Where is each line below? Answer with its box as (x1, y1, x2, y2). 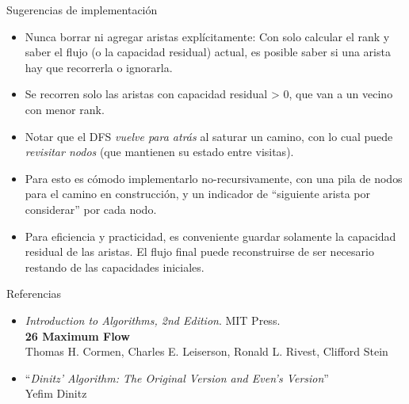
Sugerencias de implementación (6, 2, 158, 17)
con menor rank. (25, 101, 105, 117)
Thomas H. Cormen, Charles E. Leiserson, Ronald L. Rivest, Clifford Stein (25, 343, 388, 360)
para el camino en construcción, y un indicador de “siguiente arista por (25, 185, 371, 202)
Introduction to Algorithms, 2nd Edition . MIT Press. (25, 311, 281, 328)
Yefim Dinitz (25, 385, 87, 402)
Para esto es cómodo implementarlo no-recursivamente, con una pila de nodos (25, 170, 403, 186)
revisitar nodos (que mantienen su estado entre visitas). (25, 143, 294, 160)
